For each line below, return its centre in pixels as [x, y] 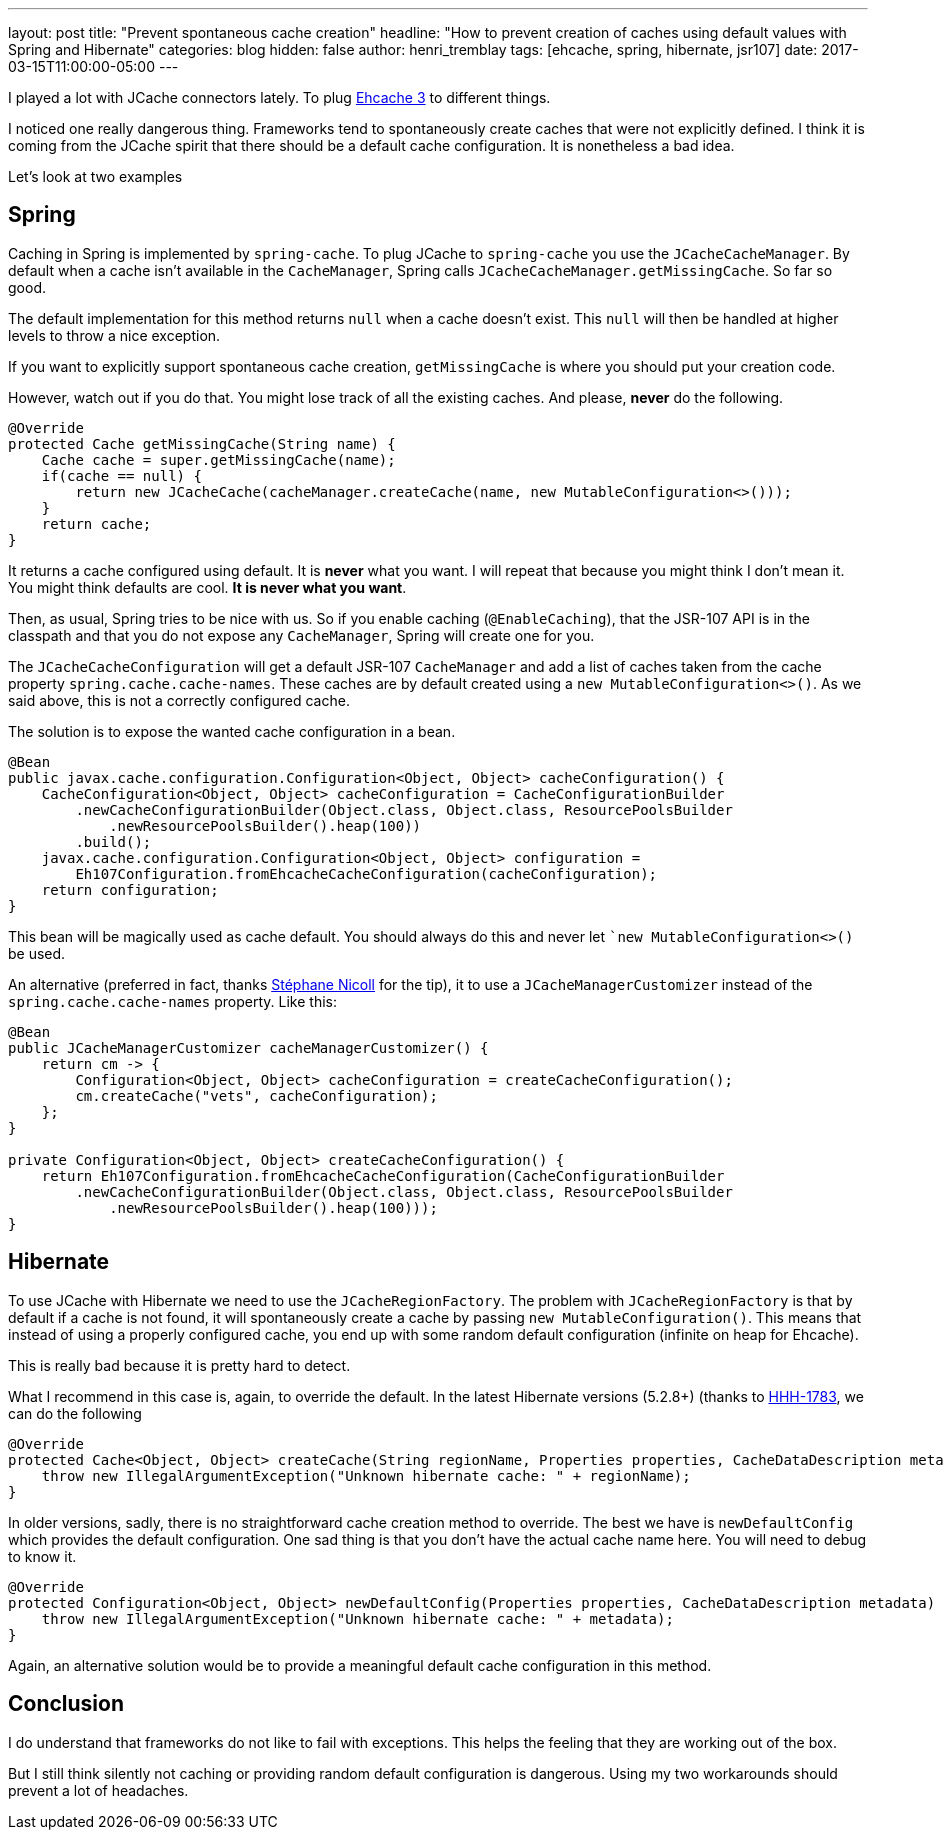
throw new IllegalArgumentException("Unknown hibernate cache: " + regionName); [366, 1475]
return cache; [96, 523]
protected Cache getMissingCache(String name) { [202, 443]
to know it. [42, 1556]
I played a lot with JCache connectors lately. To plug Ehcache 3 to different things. [279, 97]
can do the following [75, 1413]
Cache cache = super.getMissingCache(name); [218, 459]
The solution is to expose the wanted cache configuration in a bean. [232, 731]
